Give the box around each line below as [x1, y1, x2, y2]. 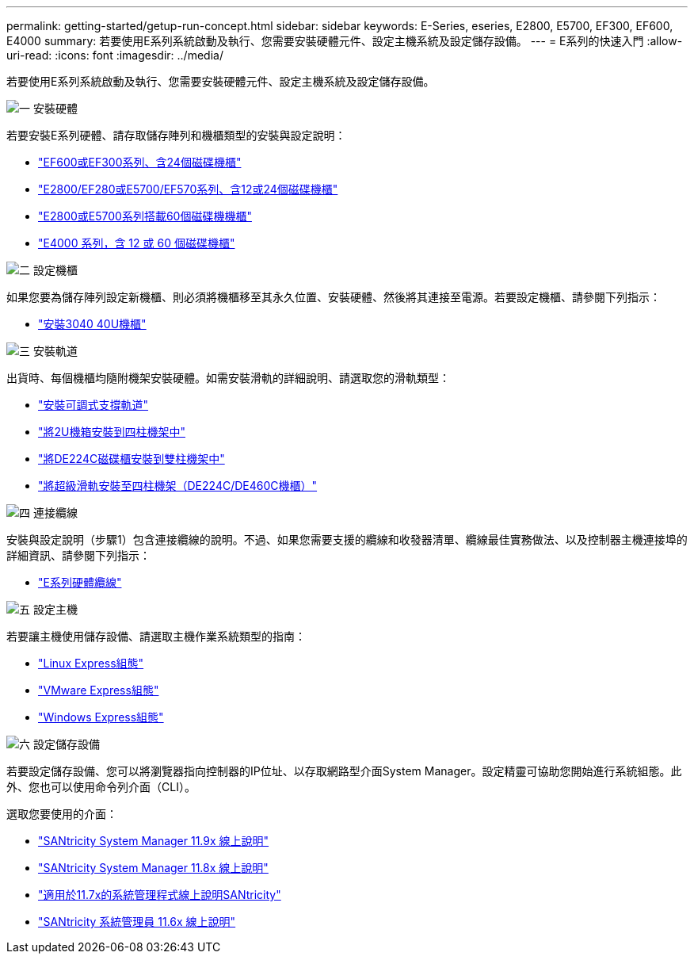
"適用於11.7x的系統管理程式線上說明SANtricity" [38, 888, 281, 901]
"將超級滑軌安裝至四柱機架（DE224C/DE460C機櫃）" [38, 479, 318, 492]
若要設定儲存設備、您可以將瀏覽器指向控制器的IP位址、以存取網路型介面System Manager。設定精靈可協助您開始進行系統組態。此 [6, 764, 682, 778]
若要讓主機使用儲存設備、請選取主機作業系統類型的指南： [6, 629, 306, 643]
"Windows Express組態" [38, 710, 164, 724]
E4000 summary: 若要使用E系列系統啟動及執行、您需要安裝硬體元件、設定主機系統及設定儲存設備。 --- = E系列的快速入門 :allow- [6, 34, 683, 48]
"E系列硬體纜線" [38, 576, 122, 589]
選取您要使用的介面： [6, 807, 117, 820]
